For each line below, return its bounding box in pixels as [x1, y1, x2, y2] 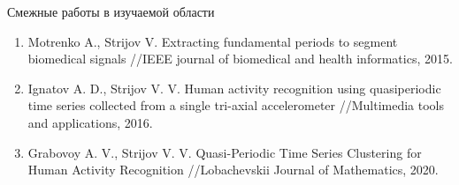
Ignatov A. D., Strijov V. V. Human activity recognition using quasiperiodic [27, 78, 441, 97]
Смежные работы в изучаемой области [7, 3, 215, 20]
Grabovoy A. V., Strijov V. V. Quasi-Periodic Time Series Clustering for [27, 143, 422, 161]
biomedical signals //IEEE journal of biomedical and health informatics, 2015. [27, 49, 453, 68]
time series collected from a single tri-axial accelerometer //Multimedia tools [27, 96, 445, 115]
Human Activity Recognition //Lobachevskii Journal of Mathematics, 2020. [27, 160, 439, 179]
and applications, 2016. [27, 113, 153, 131]
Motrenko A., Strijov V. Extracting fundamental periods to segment [27, 32, 398, 50]
